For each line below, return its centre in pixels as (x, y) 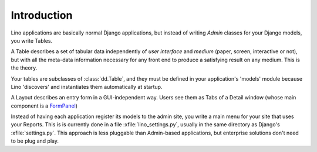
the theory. (24, 68)
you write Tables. (32, 40)
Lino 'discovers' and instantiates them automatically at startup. (87, 87)
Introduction (42, 15)
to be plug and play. (35, 141)
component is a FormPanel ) (44, 106)
